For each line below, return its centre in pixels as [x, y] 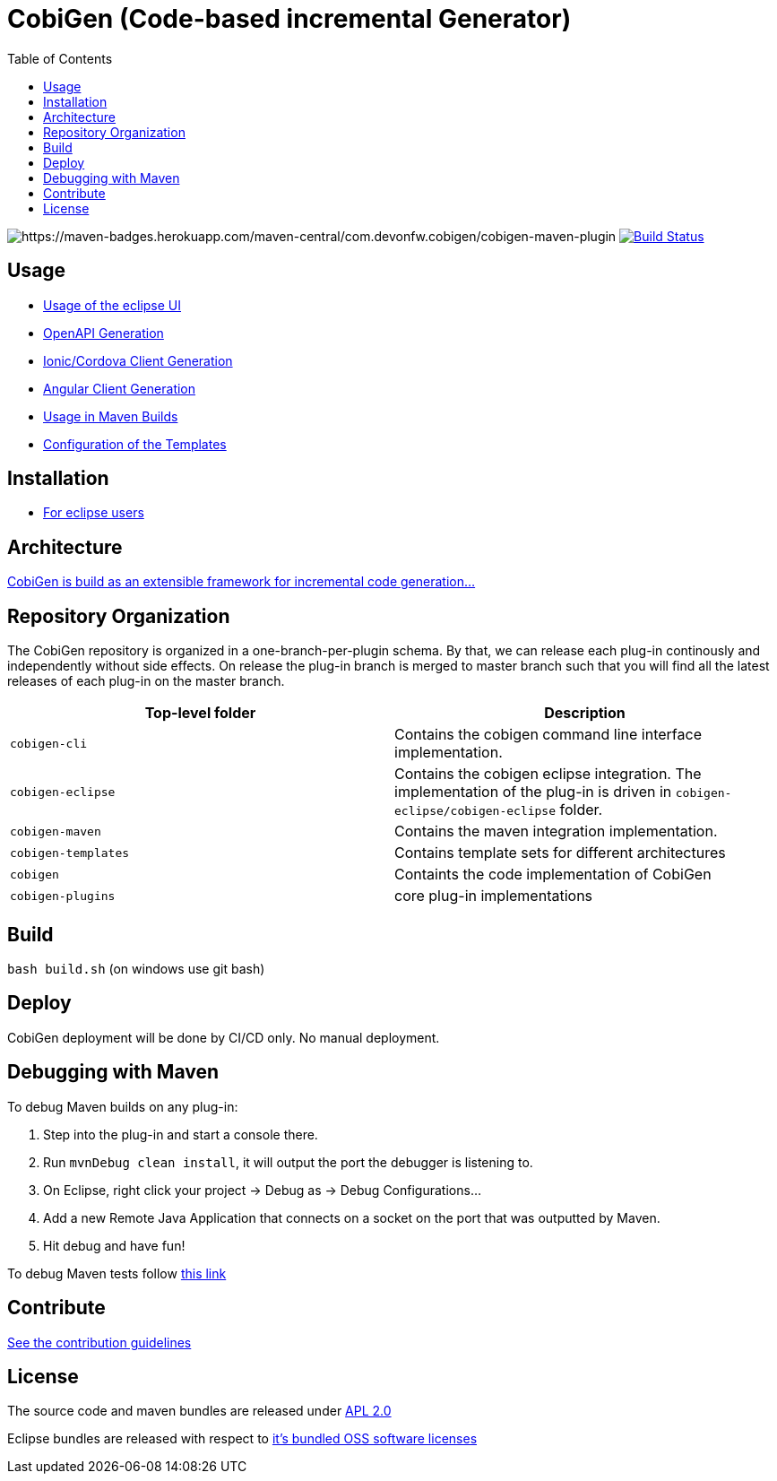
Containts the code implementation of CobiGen [553, 875]
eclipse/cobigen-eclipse [475, 811]
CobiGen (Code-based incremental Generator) [289, 19]
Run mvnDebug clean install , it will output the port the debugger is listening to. [288, 1162]
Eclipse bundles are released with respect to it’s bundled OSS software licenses [242, 1439]
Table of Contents [60, 58]
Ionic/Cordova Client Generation [138, 360]
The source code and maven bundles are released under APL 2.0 [199, 1411]
